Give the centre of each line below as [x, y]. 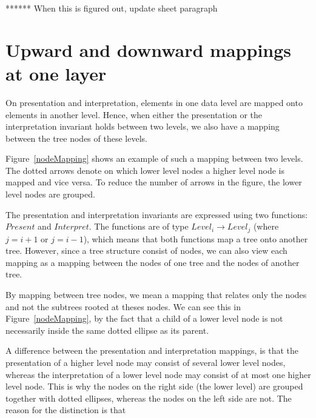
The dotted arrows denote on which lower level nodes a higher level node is [145, 170]
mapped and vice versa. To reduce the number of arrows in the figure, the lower [154, 182]
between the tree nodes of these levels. [76, 138]
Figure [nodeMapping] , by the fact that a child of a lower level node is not [144, 318]
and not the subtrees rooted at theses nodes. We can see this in [123, 306]
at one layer [56, 73]
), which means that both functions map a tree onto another [196, 238]
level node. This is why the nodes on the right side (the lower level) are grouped [154, 386]
